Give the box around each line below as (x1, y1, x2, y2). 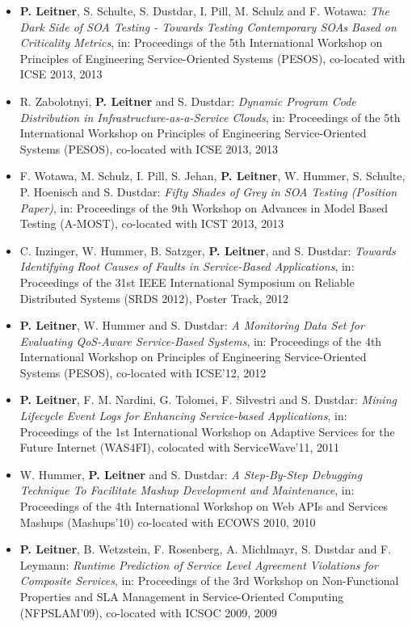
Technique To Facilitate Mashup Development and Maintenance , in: (19, 482, 355, 499)
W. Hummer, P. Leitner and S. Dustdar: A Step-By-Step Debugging (19, 465, 363, 482)
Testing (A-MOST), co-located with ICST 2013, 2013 (19, 215, 284, 232)
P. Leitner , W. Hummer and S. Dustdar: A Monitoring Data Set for (19, 317, 364, 334)
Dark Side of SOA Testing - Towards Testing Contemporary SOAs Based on (19, 18, 397, 35)
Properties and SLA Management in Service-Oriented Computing (19, 588, 344, 604)
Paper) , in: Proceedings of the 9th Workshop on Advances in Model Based (19, 199, 389, 216)
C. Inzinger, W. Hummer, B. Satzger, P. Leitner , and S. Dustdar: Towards (19, 242, 396, 259)
